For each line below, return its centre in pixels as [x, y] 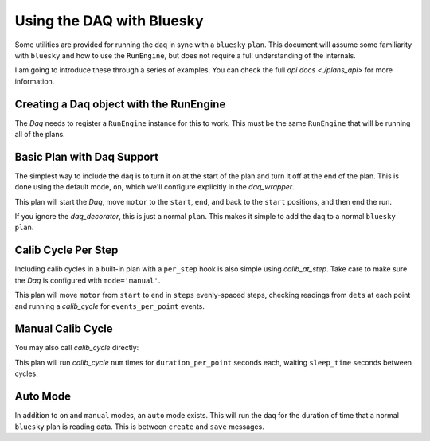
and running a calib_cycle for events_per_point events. [109, 306]
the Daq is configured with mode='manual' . [88, 280]
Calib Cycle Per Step [66, 250]
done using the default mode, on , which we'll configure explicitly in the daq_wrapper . [154, 187]
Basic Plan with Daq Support [87, 156]
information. [35, 81]
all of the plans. [40, 135]
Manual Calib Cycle [64, 329]
